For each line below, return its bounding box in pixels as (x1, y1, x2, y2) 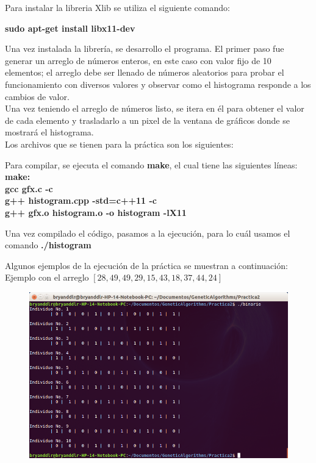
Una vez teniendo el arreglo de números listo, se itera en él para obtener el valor (5, 102, 304, 115)
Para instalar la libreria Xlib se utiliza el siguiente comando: (5, 1, 230, 13)
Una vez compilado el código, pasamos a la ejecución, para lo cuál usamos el (5, 226, 290, 239)
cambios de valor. (5, 90, 70, 102)
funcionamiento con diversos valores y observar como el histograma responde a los (5, 77, 311, 90)
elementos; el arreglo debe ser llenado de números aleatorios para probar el (5, 66, 284, 79)
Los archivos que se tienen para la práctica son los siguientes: (5, 137, 234, 150)
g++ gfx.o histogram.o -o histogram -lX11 (5, 206, 187, 218)
